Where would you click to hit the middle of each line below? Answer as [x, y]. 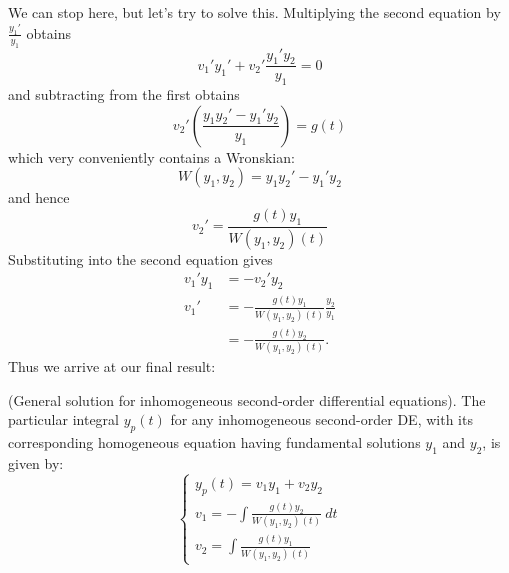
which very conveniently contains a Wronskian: [151, 156]
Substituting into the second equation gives [140, 258]
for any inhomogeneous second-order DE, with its [321, 419]
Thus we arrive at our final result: [112, 366]
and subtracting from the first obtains [124, 94]
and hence [39, 197]
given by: [36, 463]
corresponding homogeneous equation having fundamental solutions [214, 442]
